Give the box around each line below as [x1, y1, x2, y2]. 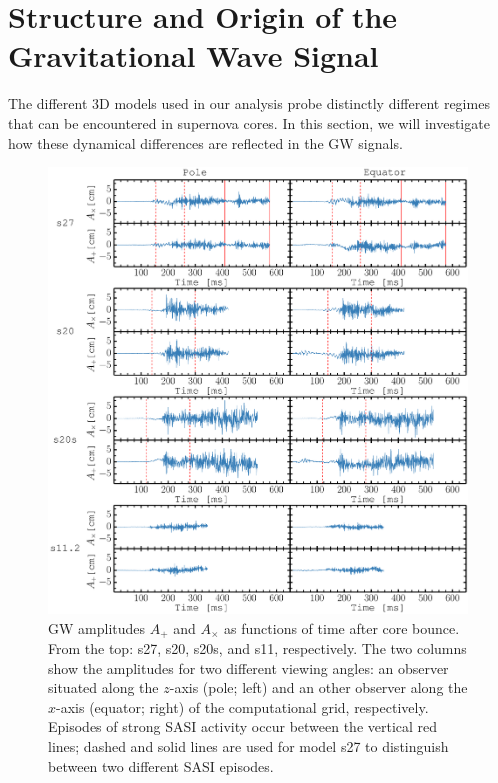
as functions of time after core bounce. [224, 617, 460, 638]
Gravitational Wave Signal [8, 35, 379, 76]
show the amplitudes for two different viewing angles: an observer [48, 657, 449, 678]
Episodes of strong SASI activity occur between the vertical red [48, 716, 438, 737]
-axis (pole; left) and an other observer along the [169, 677, 468, 698]
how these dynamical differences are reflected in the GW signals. [8, 132, 403, 153]
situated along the [48, 677, 159, 698]
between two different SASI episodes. [48, 755, 274, 776]
